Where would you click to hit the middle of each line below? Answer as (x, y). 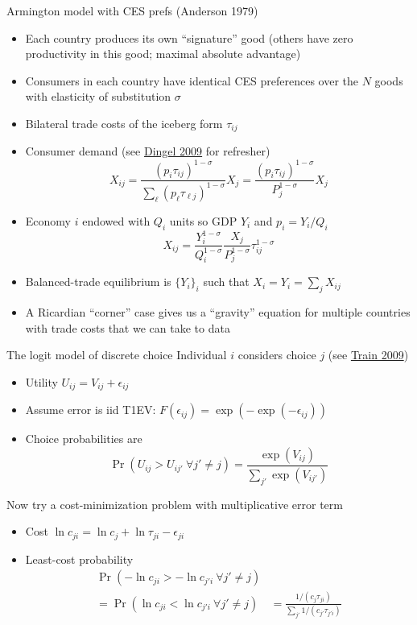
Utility (41, 381)
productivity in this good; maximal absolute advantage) (163, 54)
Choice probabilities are (84, 439)
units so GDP (203, 220)
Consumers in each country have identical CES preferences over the (192, 80)
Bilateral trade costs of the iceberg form (124, 123)
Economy (48, 220)
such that (226, 281)
